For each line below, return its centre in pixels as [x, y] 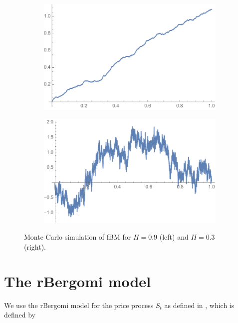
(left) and [174, 237]
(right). [35, 246]
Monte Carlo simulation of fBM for [78, 237]
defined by [20, 315]
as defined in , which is [199, 305]
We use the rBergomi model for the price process [79, 305]
